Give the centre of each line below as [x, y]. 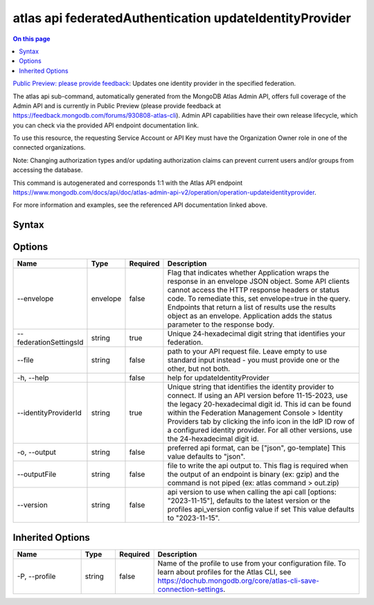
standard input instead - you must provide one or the [253, 360]
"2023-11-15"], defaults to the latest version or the [249, 500]
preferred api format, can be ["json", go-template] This [257, 448]
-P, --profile [36, 576]
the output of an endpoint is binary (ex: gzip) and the [253, 474]
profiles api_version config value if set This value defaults [261, 509]
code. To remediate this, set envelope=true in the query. [259, 299]
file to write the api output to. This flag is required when [258, 466]
